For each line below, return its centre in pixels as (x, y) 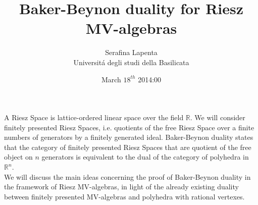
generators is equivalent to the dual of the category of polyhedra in (145, 157)
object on (18, 157)
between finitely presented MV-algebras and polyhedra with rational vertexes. (124, 196)
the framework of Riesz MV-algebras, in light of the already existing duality (121, 187)
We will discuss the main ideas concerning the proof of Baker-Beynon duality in (127, 176)
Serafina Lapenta (131, 52)
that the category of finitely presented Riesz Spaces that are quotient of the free (128, 147)
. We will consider (218, 117)
